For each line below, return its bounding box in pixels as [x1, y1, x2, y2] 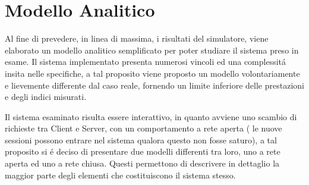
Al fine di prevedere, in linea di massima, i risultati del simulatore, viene [5, 32, 269, 45]
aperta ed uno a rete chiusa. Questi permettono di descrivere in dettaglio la [5, 157, 280, 170]
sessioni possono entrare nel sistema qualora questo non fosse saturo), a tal [5, 133, 277, 146]
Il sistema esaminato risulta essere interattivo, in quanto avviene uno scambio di [5, 110, 297, 123]
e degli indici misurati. [5, 90, 87, 103]
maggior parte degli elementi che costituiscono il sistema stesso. [5, 168, 236, 181]
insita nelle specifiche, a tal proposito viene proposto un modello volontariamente [5, 67, 300, 79]
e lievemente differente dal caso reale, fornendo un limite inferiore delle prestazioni [5, 79, 304, 91]
